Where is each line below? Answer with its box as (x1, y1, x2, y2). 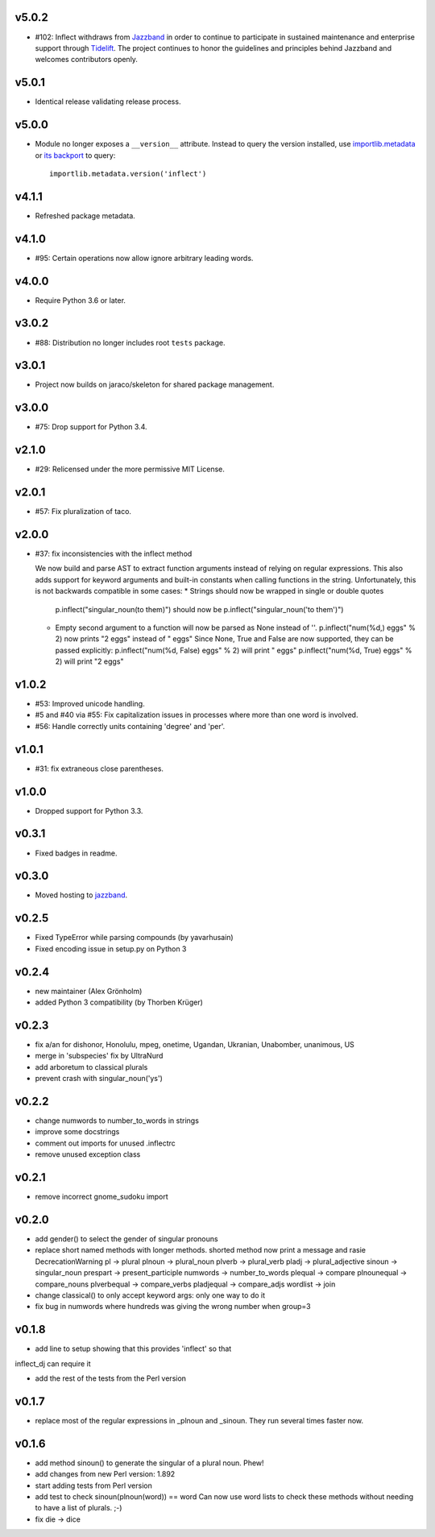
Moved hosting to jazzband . (35, 890, 128, 900)
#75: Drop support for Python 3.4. (35, 422, 148, 432)
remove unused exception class (35, 1150, 141, 1159)
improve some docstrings (35, 1127, 120, 1137)
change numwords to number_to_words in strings (35, 1116, 199, 1125)
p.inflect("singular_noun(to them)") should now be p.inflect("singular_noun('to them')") (55, 604, 344, 614)
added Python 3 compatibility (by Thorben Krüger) (35, 997, 203, 1007)
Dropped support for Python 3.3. (35, 806, 143, 815)
